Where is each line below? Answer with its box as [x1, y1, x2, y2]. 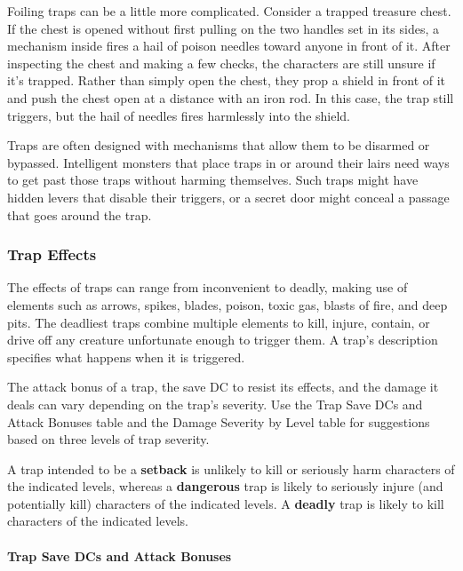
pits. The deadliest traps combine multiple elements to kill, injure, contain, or [7, 313, 430, 331]
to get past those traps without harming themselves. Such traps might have [7, 171, 419, 189]
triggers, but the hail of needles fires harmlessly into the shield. [7, 106, 351, 124]
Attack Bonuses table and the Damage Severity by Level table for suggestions [7, 412, 430, 431]
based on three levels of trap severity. [7, 430, 210, 448]
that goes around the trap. [7, 205, 152, 224]
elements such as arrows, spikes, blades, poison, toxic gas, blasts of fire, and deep [7, 295, 448, 313]
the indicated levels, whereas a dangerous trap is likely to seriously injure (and [7, 477, 443, 496]
